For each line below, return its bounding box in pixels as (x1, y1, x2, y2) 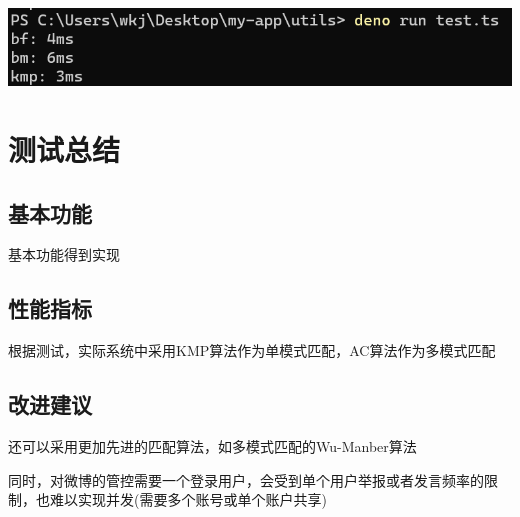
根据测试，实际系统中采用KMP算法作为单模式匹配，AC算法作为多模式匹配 (8, 340, 496, 361)
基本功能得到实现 (8, 244, 120, 265)
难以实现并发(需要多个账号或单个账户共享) (49, 489, 327, 510)
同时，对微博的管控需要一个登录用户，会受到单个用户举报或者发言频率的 (8, 469, 484, 490)
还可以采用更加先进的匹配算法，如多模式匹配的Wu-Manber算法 (8, 435, 417, 456)
